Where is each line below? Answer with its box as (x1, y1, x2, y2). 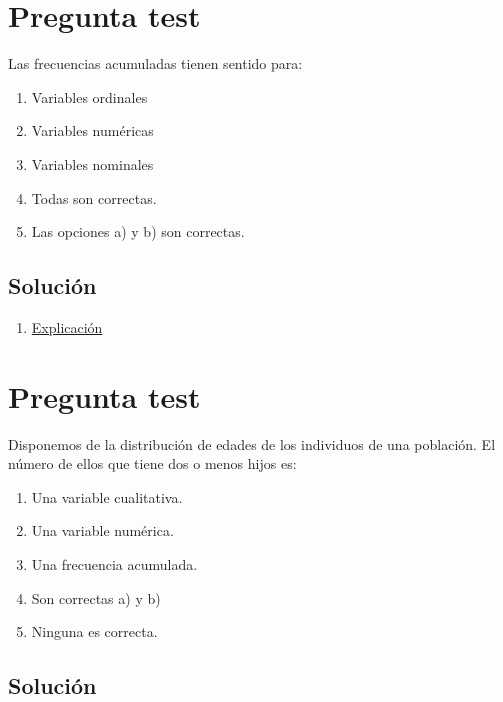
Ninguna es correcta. (31, 621, 158, 642)
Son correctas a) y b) (31, 587, 161, 608)
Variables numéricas (31, 120, 154, 141)
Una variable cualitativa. (31, 486, 183, 507)
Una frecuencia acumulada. (31, 553, 198, 574)
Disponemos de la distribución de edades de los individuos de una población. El (8, 433, 496, 454)
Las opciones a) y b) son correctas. (31, 221, 245, 242)
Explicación (31, 316, 103, 337)
